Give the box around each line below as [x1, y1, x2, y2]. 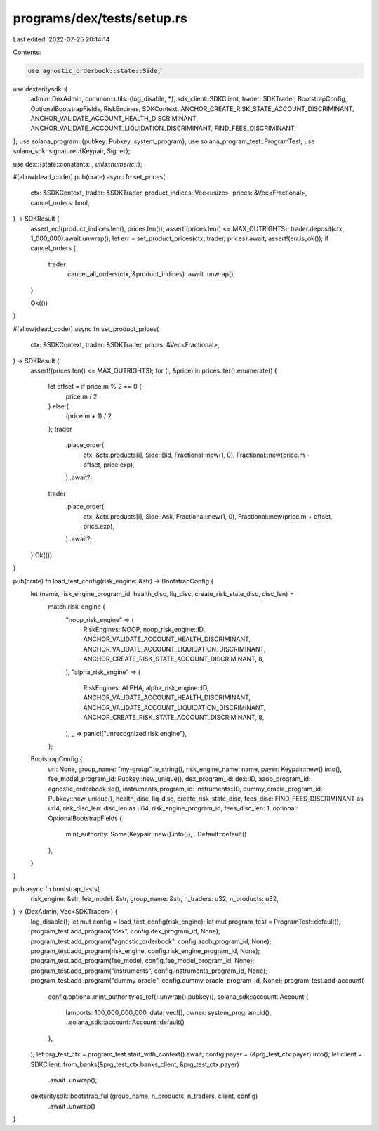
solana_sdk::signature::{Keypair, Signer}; [13, 147, 131, 155]
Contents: [13, 48, 41, 56]
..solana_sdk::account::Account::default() [65, 1018, 185, 1026]
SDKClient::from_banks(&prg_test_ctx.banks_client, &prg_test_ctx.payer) [30, 1060, 240, 1068]
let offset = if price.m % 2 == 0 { [48, 382, 142, 391]
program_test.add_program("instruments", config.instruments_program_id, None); [30, 967, 268, 975]
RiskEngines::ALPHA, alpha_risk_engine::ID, [83, 684, 209, 692]
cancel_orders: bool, [30, 198, 90, 207]
